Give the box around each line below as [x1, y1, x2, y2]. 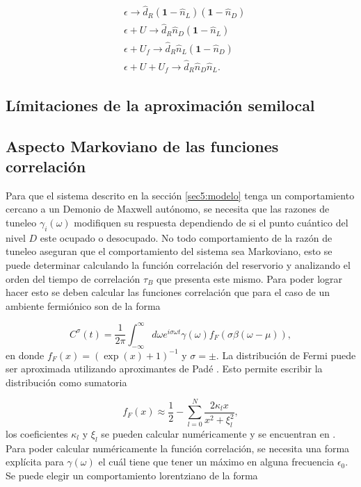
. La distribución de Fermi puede [216, 347, 356, 362]
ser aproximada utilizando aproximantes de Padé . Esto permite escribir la [6, 361, 323, 376]
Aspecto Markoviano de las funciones [6, 135, 279, 156]
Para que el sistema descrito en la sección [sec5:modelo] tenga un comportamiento [6, 188, 355, 202]
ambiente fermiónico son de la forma [6, 298, 161, 313]
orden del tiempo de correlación [6, 271, 141, 286]
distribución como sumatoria [6, 374, 127, 389]
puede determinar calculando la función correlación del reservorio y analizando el [6, 258, 351, 272]
